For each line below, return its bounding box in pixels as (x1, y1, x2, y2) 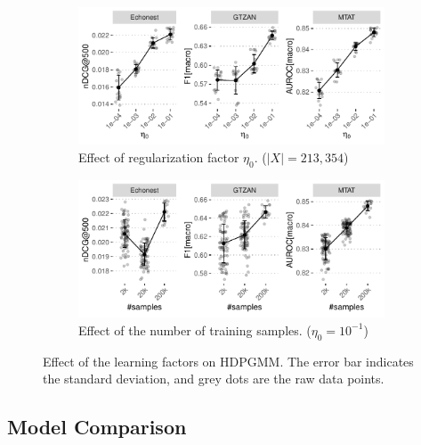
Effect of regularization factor (78, 147, 239, 166)
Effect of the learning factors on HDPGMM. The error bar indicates (43, 351, 414, 370)
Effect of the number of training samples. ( (78, 320, 312, 339)
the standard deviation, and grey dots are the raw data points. (43, 369, 385, 388)
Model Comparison (7, 413, 187, 441)
